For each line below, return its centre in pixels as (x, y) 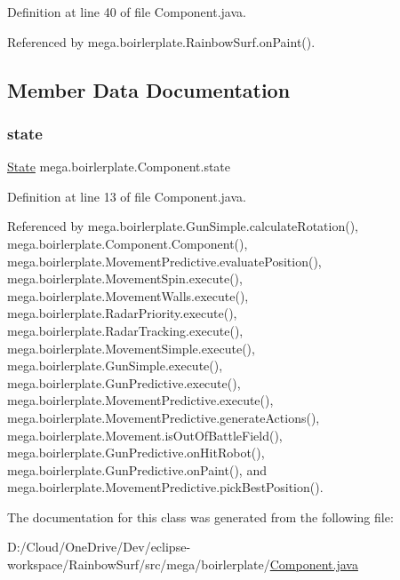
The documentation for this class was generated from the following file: (200, 516)
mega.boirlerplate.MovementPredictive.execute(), (140, 400)
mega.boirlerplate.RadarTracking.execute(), (125, 330)
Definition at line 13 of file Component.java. (127, 196)
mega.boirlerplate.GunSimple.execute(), (115, 365)
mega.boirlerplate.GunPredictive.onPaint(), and (137, 469)
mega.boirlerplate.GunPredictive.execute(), (124, 382)
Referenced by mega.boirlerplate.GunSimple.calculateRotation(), (183, 226)
